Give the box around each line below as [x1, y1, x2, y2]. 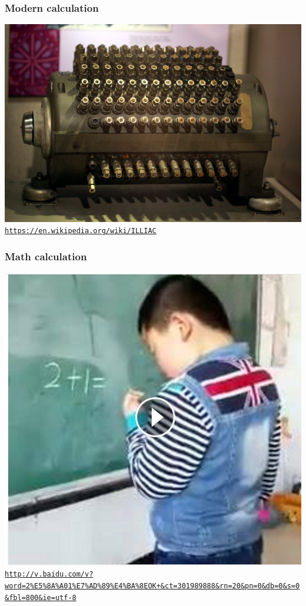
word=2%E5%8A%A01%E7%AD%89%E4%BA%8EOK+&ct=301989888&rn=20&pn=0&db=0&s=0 [5, 581, 300, 590]
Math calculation [5, 249, 87, 264]
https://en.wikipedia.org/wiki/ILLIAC [5, 227, 157, 236]
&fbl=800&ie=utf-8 [5, 593, 76, 602]
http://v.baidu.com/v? [5, 570, 94, 579]
